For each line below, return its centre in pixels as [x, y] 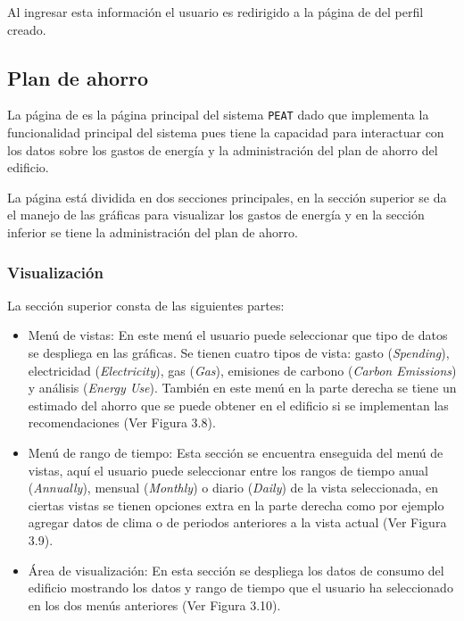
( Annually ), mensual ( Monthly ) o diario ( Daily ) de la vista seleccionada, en [233, 488]
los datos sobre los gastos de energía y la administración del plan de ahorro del [223, 149]
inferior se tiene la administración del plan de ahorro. [153, 232]
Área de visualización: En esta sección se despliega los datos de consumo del [236, 570]
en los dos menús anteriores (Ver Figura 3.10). [154, 604]
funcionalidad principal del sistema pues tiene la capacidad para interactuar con [226, 132]
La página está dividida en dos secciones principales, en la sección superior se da [227, 197]
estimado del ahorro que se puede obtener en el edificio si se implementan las [238, 405]
